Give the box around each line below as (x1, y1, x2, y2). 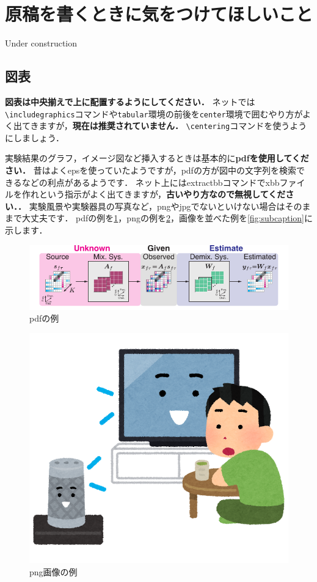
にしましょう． (5, 131, 64, 144)
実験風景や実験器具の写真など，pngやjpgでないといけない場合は (29, 199, 285, 212)
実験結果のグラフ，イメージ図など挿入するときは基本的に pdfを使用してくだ (5, 152, 309, 164)
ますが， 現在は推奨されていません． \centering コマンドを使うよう (38, 119, 307, 132)
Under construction (5, 37, 78, 50)
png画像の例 (29, 565, 78, 578)
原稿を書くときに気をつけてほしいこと (5, 1, 313, 26)
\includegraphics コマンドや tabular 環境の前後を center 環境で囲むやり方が (5, 107, 302, 120)
